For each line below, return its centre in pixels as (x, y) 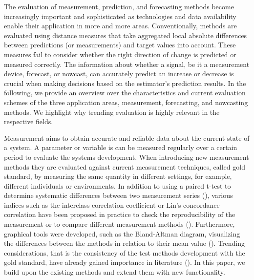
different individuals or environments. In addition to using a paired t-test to (117, 185)
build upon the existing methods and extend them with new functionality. (115, 272)
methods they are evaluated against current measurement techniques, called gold (125, 166)
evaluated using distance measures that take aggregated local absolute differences (126, 35)
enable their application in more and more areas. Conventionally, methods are (120, 26)
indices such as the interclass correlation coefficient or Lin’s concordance (112, 205)
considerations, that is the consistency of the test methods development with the (125, 252)
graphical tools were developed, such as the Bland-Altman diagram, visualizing (122, 233)
